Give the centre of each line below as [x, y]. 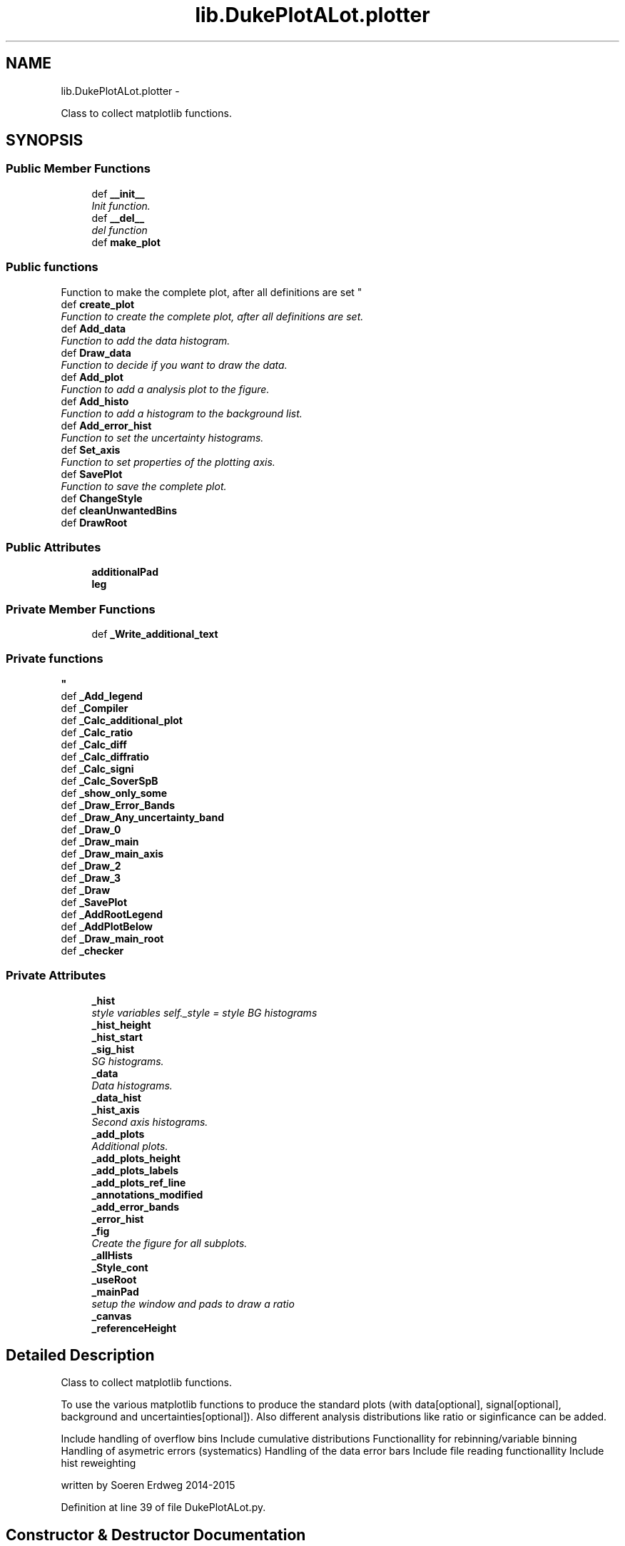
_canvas [112, 1316]
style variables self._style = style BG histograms [204, 1012]
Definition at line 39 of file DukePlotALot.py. [163, 1507]
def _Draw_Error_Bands [118, 805]
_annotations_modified [147, 1194]
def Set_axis [91, 449]
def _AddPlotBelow [107, 926]
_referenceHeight [134, 1328]
